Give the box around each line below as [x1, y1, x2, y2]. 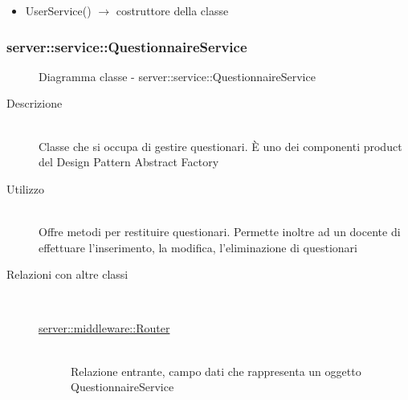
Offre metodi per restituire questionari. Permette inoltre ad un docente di [39, 222, 401, 239]
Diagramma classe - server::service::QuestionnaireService [39, 67, 316, 84]
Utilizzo [6, 180, 45, 197]
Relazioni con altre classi [6, 266, 129, 283]
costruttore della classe [116, 2, 229, 18]
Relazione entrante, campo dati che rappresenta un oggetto [71, 362, 361, 379]
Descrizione [6, 95, 63, 112]
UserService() [25, 2, 92, 18]
